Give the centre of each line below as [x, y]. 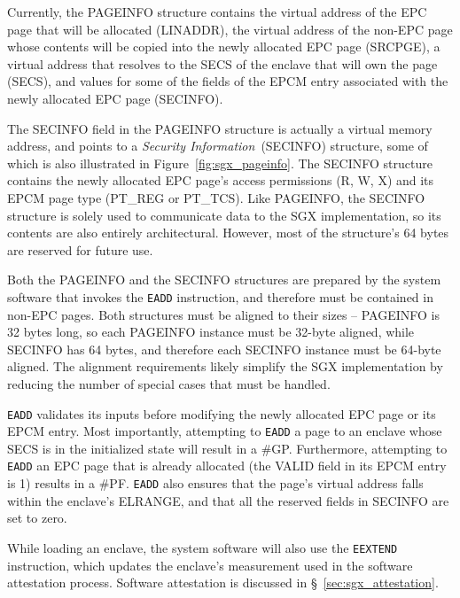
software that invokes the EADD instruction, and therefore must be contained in [220, 296]
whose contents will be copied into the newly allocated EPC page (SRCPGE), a [224, 47]
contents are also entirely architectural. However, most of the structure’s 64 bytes [228, 233]
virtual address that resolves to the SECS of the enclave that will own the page [222, 63]
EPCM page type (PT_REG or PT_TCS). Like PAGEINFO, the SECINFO [216, 197]
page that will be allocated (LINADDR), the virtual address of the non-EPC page [230, 29]
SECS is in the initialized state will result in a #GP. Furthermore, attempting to [227, 448]
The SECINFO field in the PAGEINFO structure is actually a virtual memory [220, 128]
